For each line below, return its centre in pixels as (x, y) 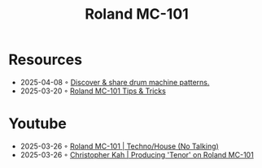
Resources (46, 60)
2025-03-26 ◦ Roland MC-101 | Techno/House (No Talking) (120, 146)
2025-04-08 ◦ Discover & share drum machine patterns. (115, 82)
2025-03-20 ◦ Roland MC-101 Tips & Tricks (93, 91)
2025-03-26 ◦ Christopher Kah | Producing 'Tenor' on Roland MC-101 (137, 154)
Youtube (38, 124)
